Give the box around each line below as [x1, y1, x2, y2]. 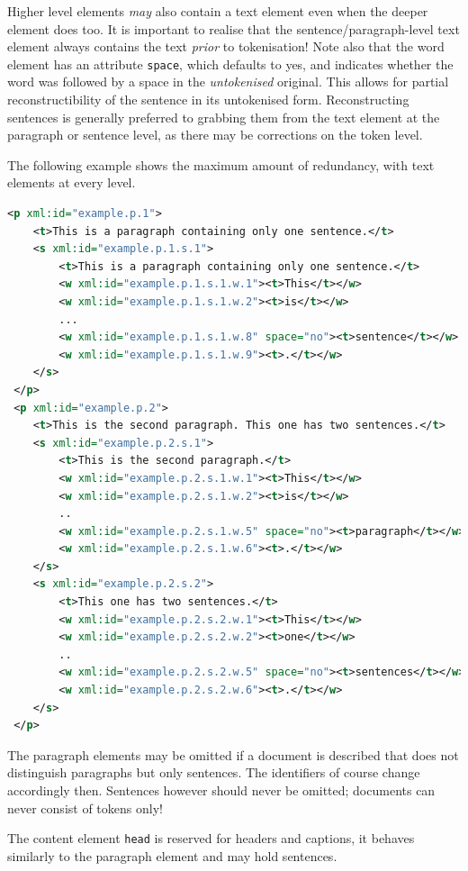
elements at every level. [7, 173, 136, 192]
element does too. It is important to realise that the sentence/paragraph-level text [7, 19, 460, 38]
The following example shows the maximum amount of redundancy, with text [7, 155, 435, 174]
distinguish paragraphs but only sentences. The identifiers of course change [7, 763, 420, 782]
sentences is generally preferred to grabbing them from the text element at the [7, 107, 440, 126]
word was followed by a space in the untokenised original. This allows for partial [7, 72, 449, 91]
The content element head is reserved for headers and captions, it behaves [7, 829, 415, 848]
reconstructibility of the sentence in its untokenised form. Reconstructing [7, 90, 409, 109]
